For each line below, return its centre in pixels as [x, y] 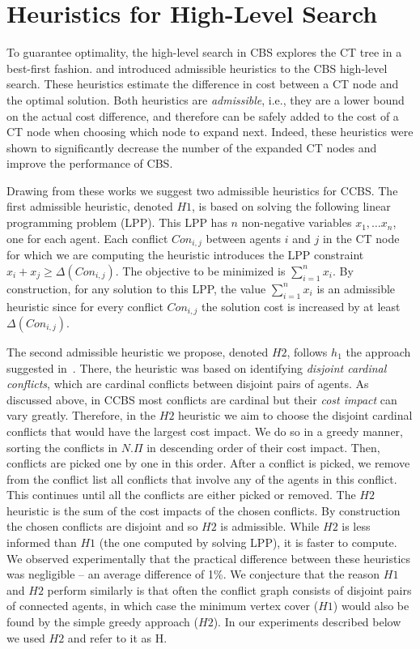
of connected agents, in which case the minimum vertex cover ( [163, 606]
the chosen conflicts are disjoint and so [102, 526]
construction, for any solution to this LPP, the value [136, 288]
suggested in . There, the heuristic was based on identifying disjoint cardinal [197, 367]
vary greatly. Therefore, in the [81, 415]
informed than [42, 542]
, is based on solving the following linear [291, 206]
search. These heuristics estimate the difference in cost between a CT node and [203, 84]
